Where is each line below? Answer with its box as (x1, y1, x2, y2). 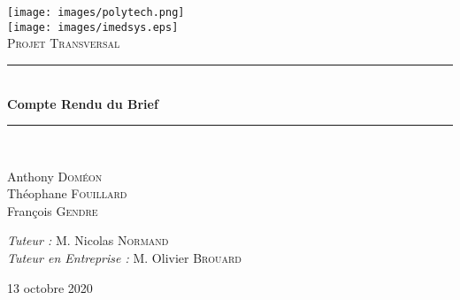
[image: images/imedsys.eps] (7, 20, 179, 34)
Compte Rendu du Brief (7, 94, 158, 112)
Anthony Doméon (7, 166, 103, 185)
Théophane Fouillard (7, 184, 127, 203)
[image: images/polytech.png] (7, 6, 185, 19)
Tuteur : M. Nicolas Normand (7, 231, 169, 250)
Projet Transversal (7, 34, 120, 52)
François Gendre (7, 201, 98, 219)
